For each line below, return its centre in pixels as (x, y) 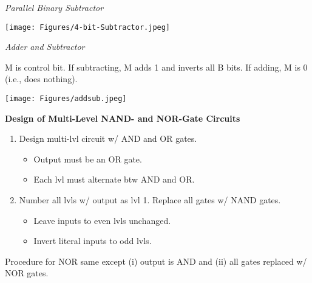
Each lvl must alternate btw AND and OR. (114, 179)
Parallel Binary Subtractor (54, 7)
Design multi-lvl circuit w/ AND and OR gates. (108, 138)
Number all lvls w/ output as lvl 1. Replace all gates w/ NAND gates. (150, 200)
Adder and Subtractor (45, 47)
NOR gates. (27, 273)
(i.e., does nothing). (41, 79)
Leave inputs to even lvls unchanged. (102, 220)
